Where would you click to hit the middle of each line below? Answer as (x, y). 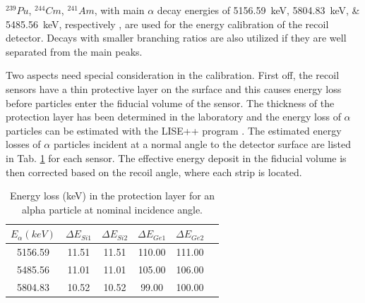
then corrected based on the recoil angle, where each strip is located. (154, 172)
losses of (23, 144)
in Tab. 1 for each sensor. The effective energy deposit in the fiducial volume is (176, 157)
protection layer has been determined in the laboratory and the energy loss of (173, 117)
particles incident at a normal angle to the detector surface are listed (202, 144)
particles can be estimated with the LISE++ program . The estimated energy (174, 130)
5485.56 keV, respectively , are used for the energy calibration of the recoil (167, 24)
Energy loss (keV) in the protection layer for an (112, 196)
